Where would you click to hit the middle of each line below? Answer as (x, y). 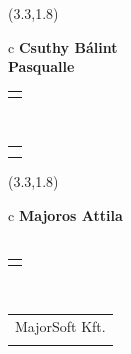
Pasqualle (41, 66)
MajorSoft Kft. (60, 325)
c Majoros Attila (65, 214)
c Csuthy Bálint (63, 46)
